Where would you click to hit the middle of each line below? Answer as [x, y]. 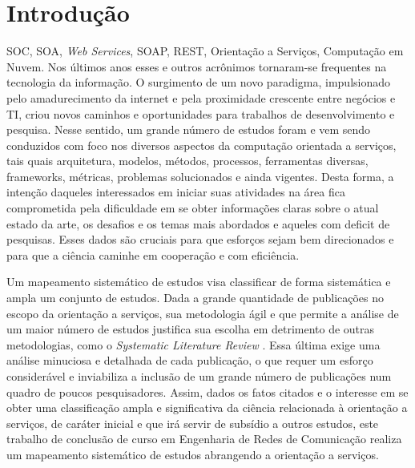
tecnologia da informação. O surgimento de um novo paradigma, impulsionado [199, 82]
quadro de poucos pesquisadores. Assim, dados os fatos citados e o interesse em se [207, 391]
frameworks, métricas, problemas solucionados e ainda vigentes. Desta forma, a [200, 176]
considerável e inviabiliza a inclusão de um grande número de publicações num [199, 376]
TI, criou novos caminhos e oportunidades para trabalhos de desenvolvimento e [201, 113]
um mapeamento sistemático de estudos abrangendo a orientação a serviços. [193, 454]
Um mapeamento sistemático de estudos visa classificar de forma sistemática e [199, 282]
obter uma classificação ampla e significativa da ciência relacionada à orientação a [207, 407]
